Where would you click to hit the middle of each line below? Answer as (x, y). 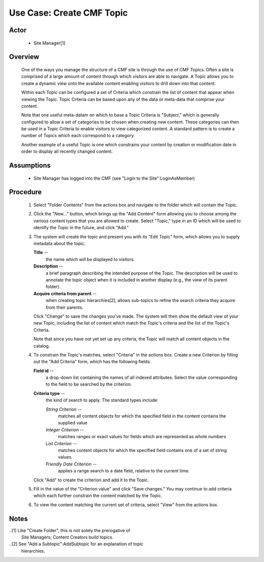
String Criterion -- (64, 409)
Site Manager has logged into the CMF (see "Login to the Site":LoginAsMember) (114, 178)
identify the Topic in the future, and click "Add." (81, 228)
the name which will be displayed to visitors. (90, 259)
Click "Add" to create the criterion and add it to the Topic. (91, 480)
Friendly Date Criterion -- (71, 464)
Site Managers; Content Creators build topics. (67, 537)
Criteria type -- (49, 393)
